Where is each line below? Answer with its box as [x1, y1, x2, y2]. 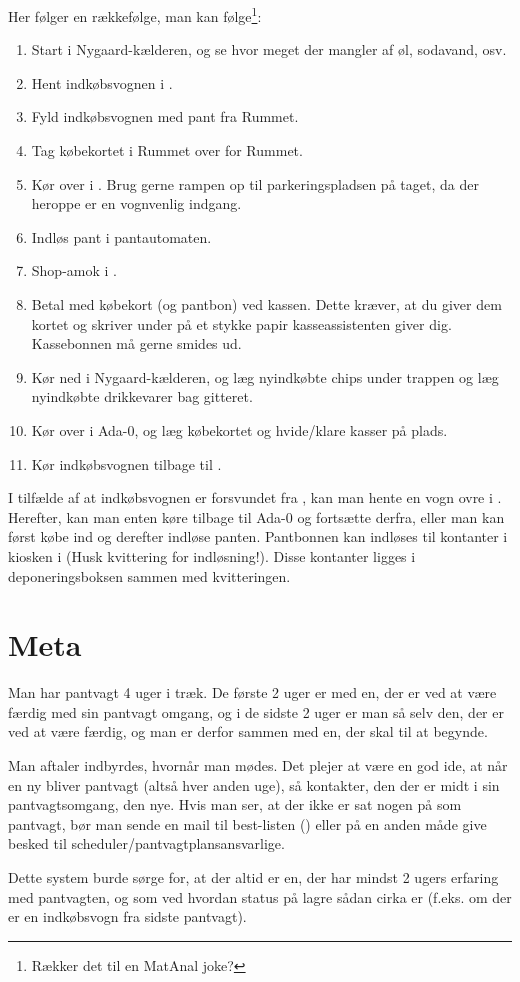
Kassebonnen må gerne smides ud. [31, 333, 242, 354]
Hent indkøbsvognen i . [31, 72, 173, 93]
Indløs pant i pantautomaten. [31, 226, 212, 247]
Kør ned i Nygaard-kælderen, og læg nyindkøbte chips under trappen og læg [31, 366, 499, 387]
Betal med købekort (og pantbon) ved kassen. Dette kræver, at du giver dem [31, 294, 502, 314]
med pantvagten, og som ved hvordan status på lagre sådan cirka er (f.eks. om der [8, 886, 512, 907]
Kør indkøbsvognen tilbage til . [31, 453, 222, 474]
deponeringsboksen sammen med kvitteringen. [8, 565, 291, 586]
